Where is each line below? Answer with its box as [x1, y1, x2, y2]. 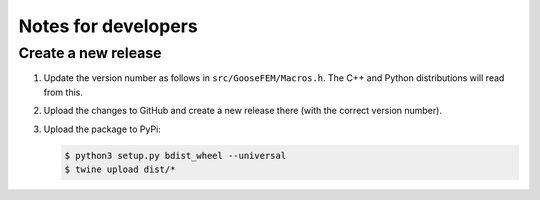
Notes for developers [18, 15, 199, 37]
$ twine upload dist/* [64, 163, 176, 175]
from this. [43, 86, 84, 98]
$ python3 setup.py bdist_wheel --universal [64, 150, 287, 161]
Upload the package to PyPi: [43, 123, 162, 135]
